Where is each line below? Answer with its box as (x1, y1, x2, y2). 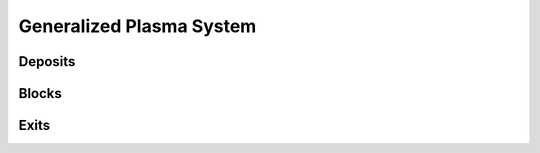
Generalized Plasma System (18, 15, 257, 37)
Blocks (18, 85, 62, 102)
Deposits (18, 53, 76, 70)
